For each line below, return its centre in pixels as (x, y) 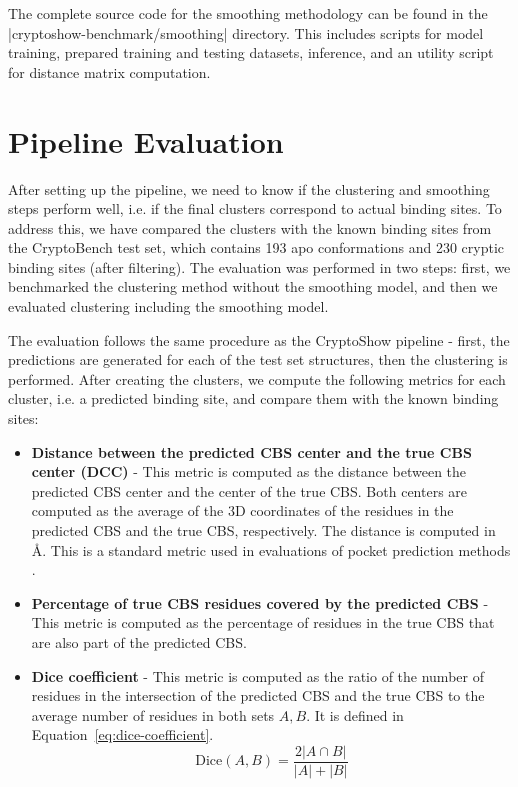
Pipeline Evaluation (146, 140)
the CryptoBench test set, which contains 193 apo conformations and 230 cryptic (256, 247)
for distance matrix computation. (109, 71)
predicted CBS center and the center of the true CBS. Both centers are (249, 490)
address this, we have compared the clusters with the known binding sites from (250, 227)
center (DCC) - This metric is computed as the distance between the (249, 471)
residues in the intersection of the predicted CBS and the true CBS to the (258, 695)
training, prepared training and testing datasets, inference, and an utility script (251, 52)
